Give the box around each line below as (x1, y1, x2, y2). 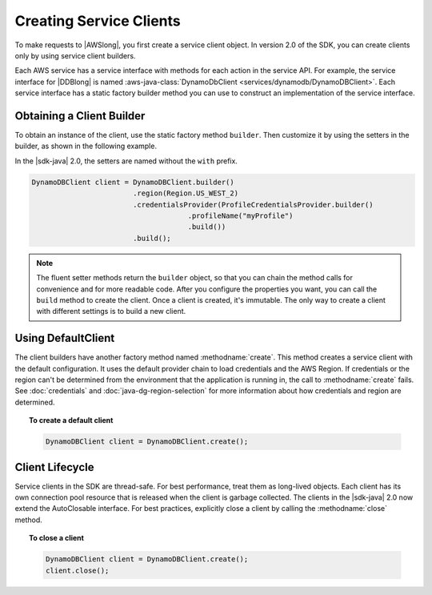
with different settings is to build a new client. (36, 307, 186, 316)
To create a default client (29, 416, 114, 425)
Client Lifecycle (14, 460, 94, 474)
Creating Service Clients (14, 12, 181, 30)
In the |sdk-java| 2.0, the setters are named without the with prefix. (14, 156, 238, 166)
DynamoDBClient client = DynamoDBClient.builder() (31, 177, 235, 187)
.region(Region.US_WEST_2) (132, 189, 239, 198)
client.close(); (45, 565, 110, 575)
